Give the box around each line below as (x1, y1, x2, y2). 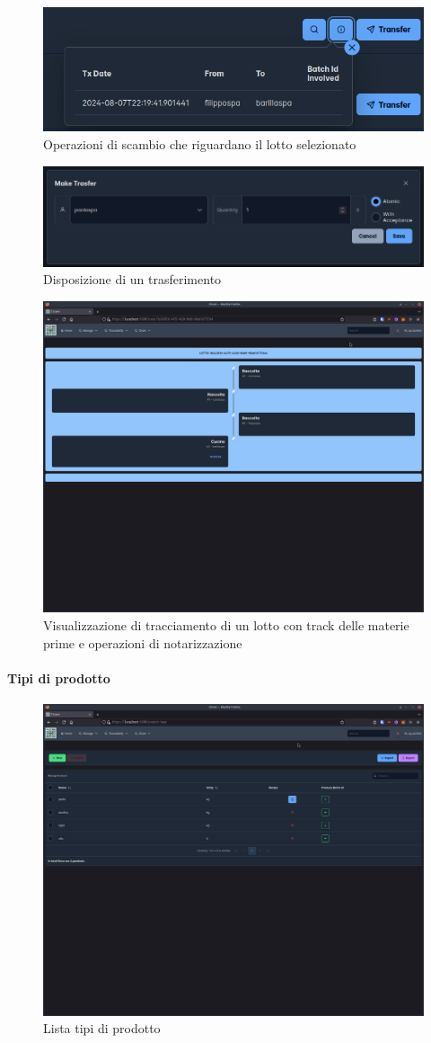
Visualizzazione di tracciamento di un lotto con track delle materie (43, 615, 409, 634)
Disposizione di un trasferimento (43, 270, 222, 289)
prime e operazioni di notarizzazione (43, 633, 242, 652)
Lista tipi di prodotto (43, 1019, 161, 1038)
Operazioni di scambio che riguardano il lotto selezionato (43, 135, 356, 154)
